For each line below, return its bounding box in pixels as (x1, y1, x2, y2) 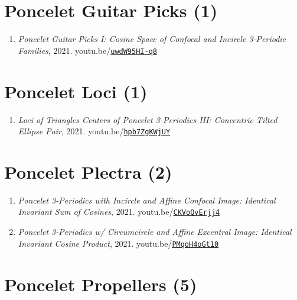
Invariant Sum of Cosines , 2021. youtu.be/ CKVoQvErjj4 (18, 205, 220, 218)
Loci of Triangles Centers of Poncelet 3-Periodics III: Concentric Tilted (18, 113, 278, 125)
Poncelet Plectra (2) (4, 159, 172, 183)
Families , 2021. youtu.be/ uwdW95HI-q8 (18, 44, 157, 56)
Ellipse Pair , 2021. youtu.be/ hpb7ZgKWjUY (18, 125, 171, 137)
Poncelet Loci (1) (4, 79, 148, 103)
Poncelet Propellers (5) (4, 272, 197, 296)
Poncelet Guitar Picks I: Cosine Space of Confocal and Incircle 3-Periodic (18, 33, 286, 45)
